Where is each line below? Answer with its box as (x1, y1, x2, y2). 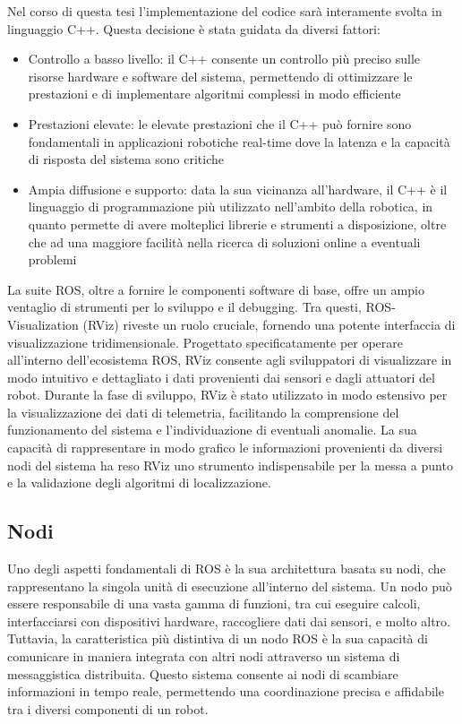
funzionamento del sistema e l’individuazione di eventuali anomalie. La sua (7, 420, 417, 439)
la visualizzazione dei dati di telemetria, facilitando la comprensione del (7, 402, 399, 421)
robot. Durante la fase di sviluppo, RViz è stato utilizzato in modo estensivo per (7, 385, 448, 404)
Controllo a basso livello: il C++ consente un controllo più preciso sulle (28, 49, 421, 68)
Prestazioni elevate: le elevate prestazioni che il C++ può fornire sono (28, 114, 412, 133)
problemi (28, 250, 77, 269)
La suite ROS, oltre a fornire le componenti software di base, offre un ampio (7, 280, 424, 298)
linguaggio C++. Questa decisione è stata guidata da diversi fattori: (7, 19, 381, 38)
